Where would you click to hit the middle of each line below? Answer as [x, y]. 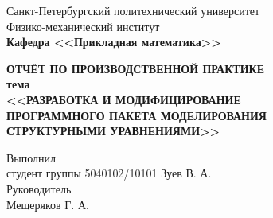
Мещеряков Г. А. [48, 204]
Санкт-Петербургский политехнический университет [133, 10]
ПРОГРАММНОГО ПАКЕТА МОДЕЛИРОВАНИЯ [136, 115]
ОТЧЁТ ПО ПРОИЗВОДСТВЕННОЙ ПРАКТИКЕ [136, 68]
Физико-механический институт [83, 26]
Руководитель [39, 188]
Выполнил [31, 157]
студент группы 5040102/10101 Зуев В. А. [109, 173]
